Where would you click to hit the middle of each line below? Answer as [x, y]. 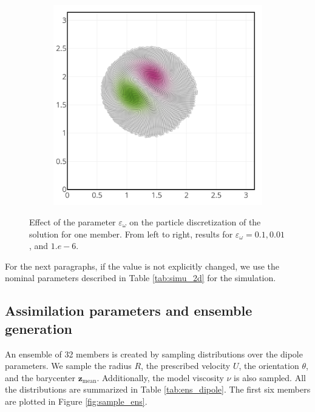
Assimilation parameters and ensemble [129, 311]
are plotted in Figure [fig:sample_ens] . [76, 401]
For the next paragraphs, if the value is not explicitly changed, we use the [142, 266]
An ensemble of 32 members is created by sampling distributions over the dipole [154, 354]
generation [39, 328]
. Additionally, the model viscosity [160, 377]
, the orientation [269, 366]
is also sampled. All [270, 377]
